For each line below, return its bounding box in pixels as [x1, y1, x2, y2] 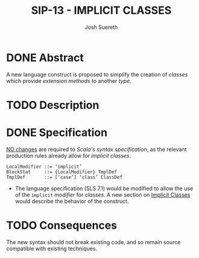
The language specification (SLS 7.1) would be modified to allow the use [14, 185, 194, 192]
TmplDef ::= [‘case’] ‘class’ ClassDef [6, 174, 122, 180]
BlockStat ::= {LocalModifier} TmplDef [6, 169, 118, 175]
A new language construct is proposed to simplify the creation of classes [6, 70, 188, 78]
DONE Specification [6, 126, 107, 140]
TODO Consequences [6, 219, 118, 232]
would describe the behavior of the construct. [14, 197, 129, 204]
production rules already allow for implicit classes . [6, 152, 131, 159]
